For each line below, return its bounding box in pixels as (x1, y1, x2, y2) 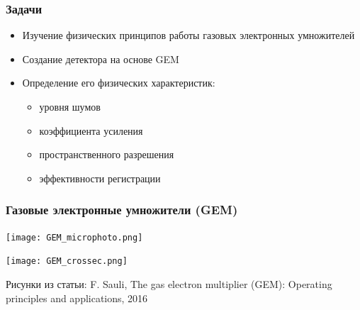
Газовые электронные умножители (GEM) (6, 201, 238, 218)
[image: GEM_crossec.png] (6, 256, 128, 267)
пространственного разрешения (39, 147, 174, 162)
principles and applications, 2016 (6, 290, 148, 305)
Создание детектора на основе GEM (22, 51, 179, 66)
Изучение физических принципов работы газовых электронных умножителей (22, 28, 355, 43)
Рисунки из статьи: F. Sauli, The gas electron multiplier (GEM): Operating (6, 276, 332, 291)
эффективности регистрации (39, 170, 161, 185)
